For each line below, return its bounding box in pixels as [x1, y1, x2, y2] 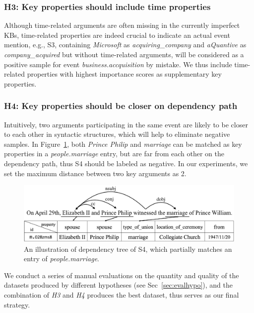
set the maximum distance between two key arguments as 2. [4, 168, 187, 178]
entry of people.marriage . [24, 253, 100, 264]
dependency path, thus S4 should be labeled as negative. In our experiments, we [4, 158, 248, 168]
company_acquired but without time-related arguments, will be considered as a [4, 49, 244, 59]
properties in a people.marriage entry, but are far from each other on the [4, 148, 224, 159]
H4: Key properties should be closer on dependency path [4, 100, 238, 112]
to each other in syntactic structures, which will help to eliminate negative [4, 129, 230, 139]
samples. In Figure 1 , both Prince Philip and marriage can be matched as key [4, 138, 242, 149]
